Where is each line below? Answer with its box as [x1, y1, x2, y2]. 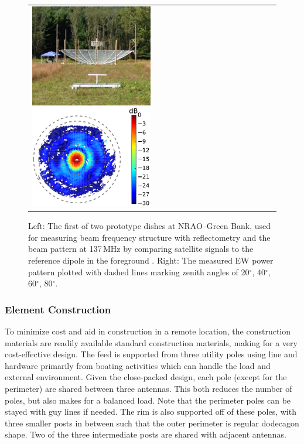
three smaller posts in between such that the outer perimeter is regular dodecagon [5, 416, 299, 429]
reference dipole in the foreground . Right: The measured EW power [28, 254, 274, 266]
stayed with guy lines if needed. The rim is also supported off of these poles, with [5, 405, 296, 418]
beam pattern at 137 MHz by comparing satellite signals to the [28, 243, 254, 255]
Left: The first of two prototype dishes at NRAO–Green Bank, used [28, 220, 271, 232]
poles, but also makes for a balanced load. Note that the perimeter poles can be [5, 394, 291, 406]
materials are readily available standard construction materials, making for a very [5, 336, 298, 349]
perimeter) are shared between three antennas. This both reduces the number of [5, 382, 292, 394]
